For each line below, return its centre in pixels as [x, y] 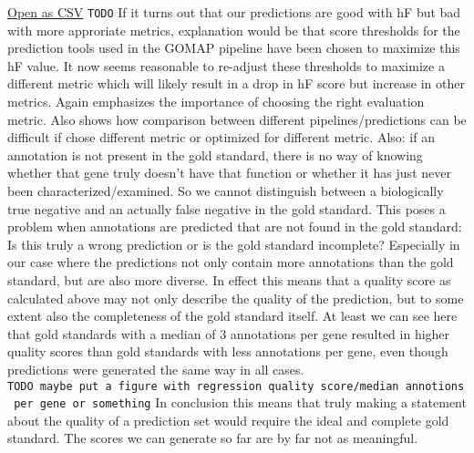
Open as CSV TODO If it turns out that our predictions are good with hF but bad [234, 12]
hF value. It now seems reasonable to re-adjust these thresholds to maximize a [226, 65]
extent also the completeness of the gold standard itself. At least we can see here [232, 316]
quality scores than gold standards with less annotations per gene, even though [228, 351]
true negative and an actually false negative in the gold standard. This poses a [227, 208]
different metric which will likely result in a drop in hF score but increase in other [236, 83]
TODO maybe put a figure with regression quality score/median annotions [236, 386]
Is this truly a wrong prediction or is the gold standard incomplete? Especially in [234, 244]
